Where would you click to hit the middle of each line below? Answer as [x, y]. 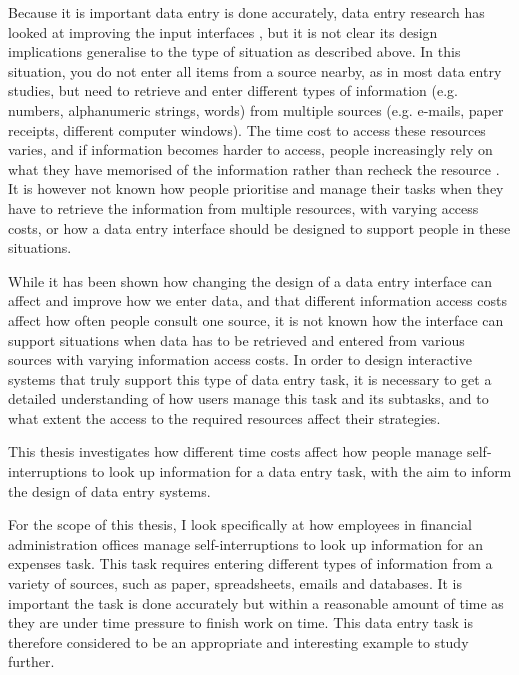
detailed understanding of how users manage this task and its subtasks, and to [248, 398]
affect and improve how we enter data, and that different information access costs [257, 300]
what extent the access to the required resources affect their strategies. [224, 417]
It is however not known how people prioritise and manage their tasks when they [256, 188]
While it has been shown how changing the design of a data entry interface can [250, 280]
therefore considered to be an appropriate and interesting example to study [238, 641]
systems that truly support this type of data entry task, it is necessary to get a [250, 378]
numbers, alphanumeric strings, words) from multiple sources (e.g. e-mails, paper [256, 109]
